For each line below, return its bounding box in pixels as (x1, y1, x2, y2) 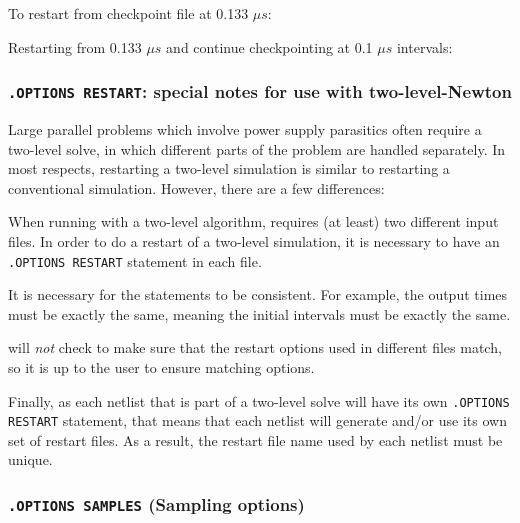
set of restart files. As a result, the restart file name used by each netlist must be (8, 429, 503, 450)
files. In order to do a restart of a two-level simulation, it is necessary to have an (8, 230, 500, 251)
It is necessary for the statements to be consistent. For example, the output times (8, 284, 508, 305)
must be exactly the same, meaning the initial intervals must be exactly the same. (8, 303, 511, 324)
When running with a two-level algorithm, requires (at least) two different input (8, 211, 499, 232)
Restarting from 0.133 (8, 36, 142, 57)
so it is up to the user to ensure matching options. (8, 356, 315, 377)
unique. (8, 449, 53, 470)
